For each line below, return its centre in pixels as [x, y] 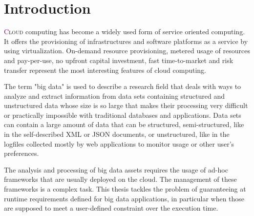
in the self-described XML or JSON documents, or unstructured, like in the [117, 134]
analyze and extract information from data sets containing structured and [114, 96]
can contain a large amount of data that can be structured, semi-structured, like [124, 124]
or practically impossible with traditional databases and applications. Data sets [123, 115]
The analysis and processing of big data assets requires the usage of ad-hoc [116, 169]
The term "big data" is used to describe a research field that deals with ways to [123, 86]
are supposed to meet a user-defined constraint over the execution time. [111, 208]
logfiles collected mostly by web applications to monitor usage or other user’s [119, 143]
